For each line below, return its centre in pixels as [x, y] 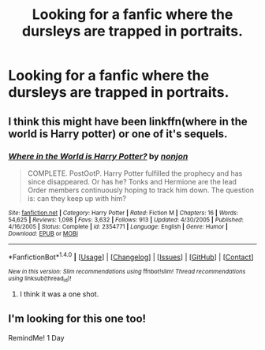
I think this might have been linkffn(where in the [128, 121]
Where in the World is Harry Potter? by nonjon [98, 156]
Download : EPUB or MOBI [43, 233]
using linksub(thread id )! [40, 279]
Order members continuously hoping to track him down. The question [141, 190]
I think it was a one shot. [59, 294]
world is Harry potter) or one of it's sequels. [118, 134]
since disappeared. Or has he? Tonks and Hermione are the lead [132, 181]
